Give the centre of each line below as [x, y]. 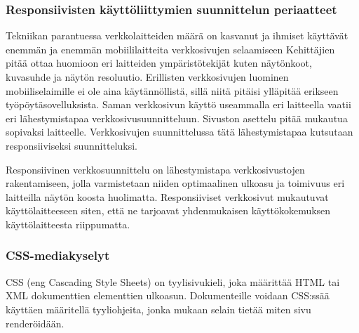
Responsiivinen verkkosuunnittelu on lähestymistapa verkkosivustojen [155, 169]
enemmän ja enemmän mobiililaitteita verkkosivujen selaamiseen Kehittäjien [170, 49]
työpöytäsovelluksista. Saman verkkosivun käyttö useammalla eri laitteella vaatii [178, 104]
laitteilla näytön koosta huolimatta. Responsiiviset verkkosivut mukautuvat [167, 196]
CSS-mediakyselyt [58, 255]
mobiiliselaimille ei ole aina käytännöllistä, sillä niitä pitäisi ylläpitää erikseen [172, 90]
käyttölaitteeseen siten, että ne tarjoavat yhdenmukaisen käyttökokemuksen [168, 210]
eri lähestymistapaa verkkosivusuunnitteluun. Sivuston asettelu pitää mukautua [177, 118]
